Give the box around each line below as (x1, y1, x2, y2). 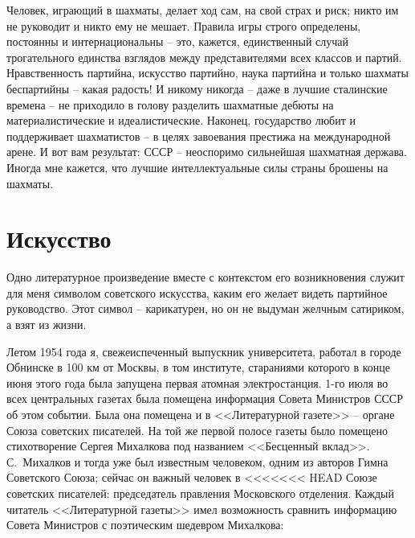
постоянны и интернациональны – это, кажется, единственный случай (6, 33, 348, 50)
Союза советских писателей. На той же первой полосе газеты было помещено (6, 421, 388, 438)
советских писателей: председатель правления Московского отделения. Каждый (6, 484, 394, 501)
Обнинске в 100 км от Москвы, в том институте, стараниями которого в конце (6, 359, 391, 376)
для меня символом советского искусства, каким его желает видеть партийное (6, 284, 388, 301)
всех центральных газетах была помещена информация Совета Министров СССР (6, 390, 403, 407)
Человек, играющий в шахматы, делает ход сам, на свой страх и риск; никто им (6, 2, 399, 18)
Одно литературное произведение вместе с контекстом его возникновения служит (6, 269, 405, 285)
